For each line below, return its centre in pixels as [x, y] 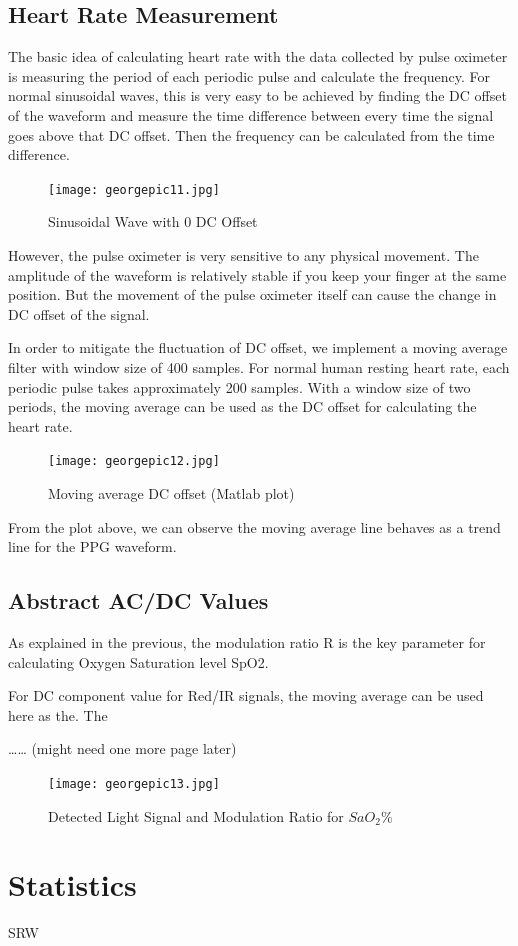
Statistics [72, 884]
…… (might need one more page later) [122, 748]
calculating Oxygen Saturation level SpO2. [138, 661]
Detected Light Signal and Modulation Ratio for [196, 815]
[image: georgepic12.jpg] [134, 461]
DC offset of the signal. [79, 313]
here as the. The [58, 714]
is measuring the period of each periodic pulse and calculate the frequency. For [249, 75]
